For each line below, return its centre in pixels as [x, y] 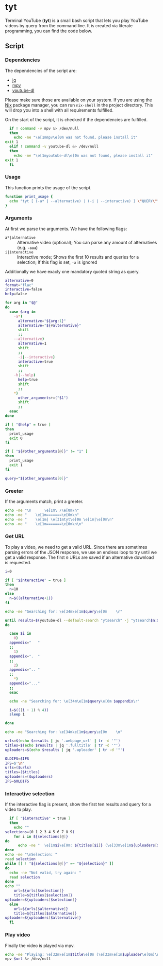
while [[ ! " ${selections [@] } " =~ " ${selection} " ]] [59, 863]
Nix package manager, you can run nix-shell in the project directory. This [79, 105]
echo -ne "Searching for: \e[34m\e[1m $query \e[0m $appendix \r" [74, 701]
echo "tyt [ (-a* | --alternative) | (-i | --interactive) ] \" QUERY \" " [84, 201]
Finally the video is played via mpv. [40, 946]
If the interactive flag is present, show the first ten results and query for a [78, 805]
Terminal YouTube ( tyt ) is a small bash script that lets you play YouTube [77, 20]
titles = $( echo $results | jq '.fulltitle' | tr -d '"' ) [63, 745]
